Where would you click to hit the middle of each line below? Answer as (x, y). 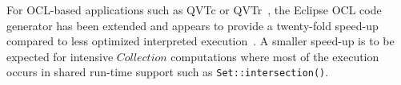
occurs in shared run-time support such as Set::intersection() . (168, 72)
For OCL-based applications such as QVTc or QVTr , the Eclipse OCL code (194, 10)
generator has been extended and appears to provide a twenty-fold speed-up (192, 25)
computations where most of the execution (275, 56)
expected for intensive (60, 56)
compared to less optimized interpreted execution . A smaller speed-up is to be (200, 41)
